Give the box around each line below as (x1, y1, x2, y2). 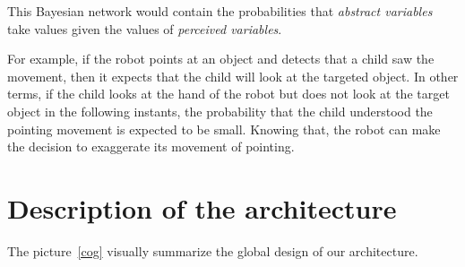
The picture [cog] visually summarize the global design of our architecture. (7, 241, 418, 260)
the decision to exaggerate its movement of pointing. (7, 137, 295, 156)
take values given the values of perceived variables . (7, 19, 282, 38)
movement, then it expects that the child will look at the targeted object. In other (7, 66, 459, 85)
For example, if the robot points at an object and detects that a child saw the (7, 49, 435, 68)
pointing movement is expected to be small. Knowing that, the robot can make (7, 119, 441, 138)
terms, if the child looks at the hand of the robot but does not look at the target (7, 84, 450, 103)
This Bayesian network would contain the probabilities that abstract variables (7, 2, 433, 20)
